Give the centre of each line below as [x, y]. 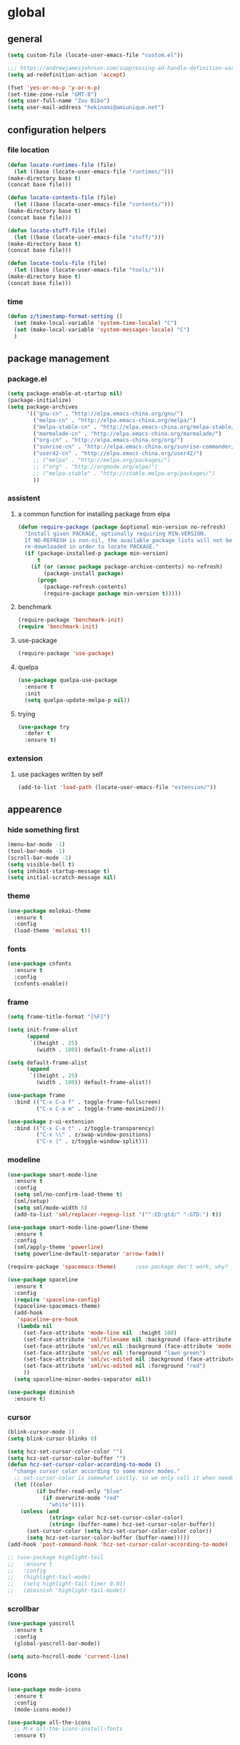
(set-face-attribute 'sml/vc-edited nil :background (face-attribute [129, 1359]
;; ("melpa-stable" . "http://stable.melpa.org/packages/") [124, 473]
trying [26, 714]
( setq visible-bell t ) [41, 864]
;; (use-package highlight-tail [55, 1557]
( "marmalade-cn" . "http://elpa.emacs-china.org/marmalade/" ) [127, 434]
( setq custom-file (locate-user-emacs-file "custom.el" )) [95, 55]
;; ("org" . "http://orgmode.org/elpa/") [96, 466]
